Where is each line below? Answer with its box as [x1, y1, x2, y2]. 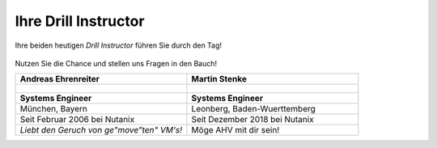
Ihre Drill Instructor [15, 12, 145, 30]
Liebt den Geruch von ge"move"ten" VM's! [19, 125, 183, 136]
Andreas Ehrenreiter [19, 74, 100, 85]
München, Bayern [19, 104, 88, 115]
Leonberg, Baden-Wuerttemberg [191, 104, 316, 115]
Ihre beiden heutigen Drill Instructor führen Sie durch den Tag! [15, 40, 223, 50]
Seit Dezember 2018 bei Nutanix [191, 114, 315, 125]
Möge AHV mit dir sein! [191, 125, 280, 136]
